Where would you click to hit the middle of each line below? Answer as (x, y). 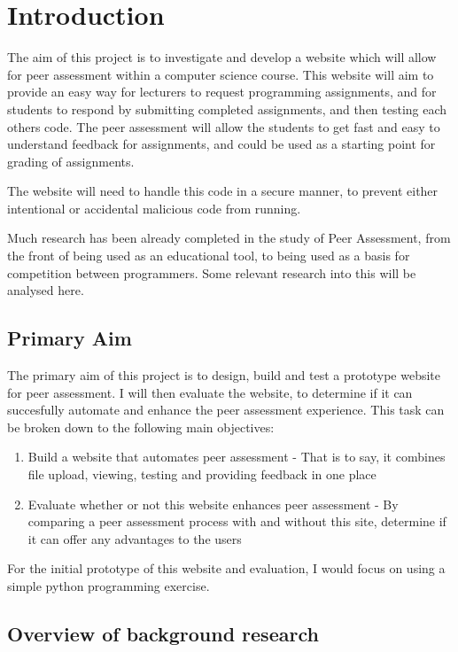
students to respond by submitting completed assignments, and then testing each (227, 109)
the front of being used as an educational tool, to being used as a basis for (209, 256)
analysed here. (46, 290)
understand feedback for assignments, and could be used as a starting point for (221, 144)
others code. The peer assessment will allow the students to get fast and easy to (224, 126)
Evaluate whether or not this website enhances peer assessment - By (213, 504)
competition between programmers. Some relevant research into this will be (212, 272)
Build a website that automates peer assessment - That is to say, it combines (237, 457)
